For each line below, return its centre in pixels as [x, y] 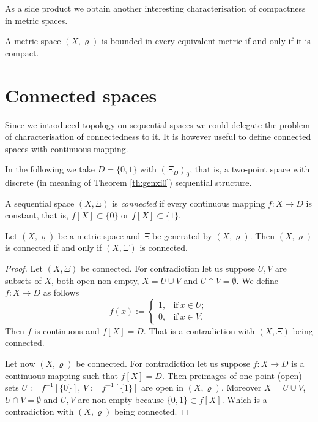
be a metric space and [99, 235]
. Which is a [244, 399]
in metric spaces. [36, 20]
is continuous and [67, 330]
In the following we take [50, 169]
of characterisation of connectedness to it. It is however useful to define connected [158, 136]
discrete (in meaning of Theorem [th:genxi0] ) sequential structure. [128, 182]
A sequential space [40, 203]
